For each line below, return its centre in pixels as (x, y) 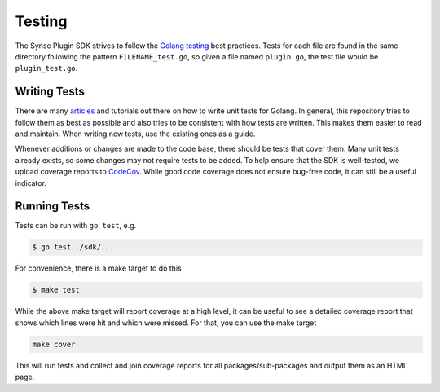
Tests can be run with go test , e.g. (76, 226)
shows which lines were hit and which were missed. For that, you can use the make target (166, 323)
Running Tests (52, 207)
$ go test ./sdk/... (73, 247)
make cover (54, 344)
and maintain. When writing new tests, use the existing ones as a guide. (135, 134)
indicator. (31, 183)
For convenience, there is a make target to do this (99, 268)
